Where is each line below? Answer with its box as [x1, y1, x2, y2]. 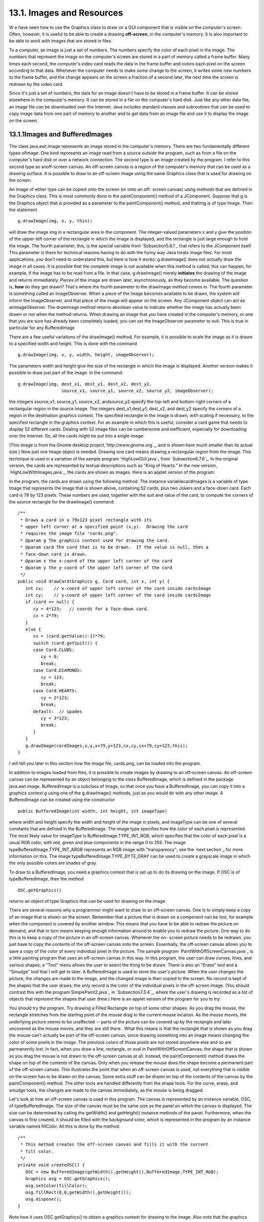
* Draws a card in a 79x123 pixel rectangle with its [20, 517, 152, 523]
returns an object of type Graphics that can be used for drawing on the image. [9, 898, 167, 904]
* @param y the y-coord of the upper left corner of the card [20, 565, 173, 570]
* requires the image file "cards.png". [20, 531, 118, 536]
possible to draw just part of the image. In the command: [9, 370, 123, 376]
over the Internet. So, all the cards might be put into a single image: [9, 433, 144, 439]
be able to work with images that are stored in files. [9, 38, 112, 44]
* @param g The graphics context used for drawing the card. [20, 538, 170, 543]
